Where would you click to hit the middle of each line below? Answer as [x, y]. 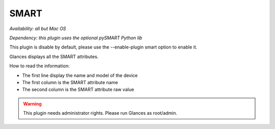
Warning [32, 104]
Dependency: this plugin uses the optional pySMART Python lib [76, 38]
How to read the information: [39, 66]
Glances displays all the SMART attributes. [54, 57]
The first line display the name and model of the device [80, 75]
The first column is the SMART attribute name [70, 82]
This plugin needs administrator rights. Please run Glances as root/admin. [100, 113]
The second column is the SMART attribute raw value [78, 90]
